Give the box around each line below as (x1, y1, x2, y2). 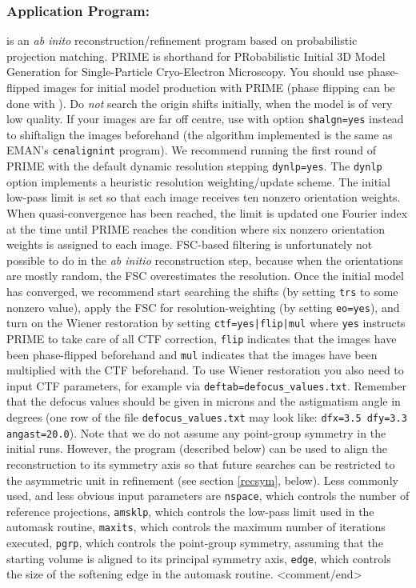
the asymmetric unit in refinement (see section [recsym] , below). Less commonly (6, 471, 398, 488)
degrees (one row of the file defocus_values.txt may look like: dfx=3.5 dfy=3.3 (6, 409, 407, 426)
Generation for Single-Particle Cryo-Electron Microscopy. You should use (6, 63, 364, 80)
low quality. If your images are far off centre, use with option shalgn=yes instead (6, 110, 404, 127)
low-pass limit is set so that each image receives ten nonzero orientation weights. (6, 189, 401, 206)
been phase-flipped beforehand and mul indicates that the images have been (6, 346, 378, 362)
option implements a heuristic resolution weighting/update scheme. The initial (6, 173, 390, 190)
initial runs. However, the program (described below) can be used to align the (6, 440, 388, 457)
